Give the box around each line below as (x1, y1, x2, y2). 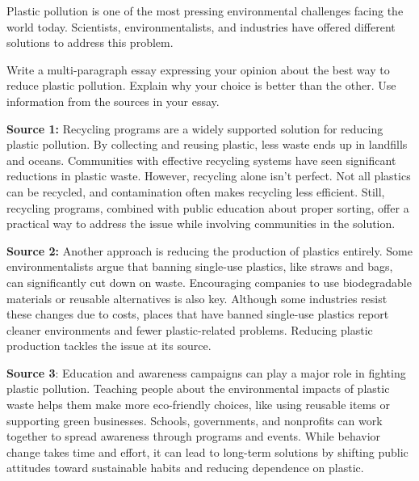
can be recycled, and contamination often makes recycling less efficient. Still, (6, 183, 385, 200)
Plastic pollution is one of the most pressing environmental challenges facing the (6, 2, 404, 19)
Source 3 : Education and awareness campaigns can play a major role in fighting (6, 364, 406, 381)
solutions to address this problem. (6, 34, 174, 51)
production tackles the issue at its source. (6, 337, 212, 354)
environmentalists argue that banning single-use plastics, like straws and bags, (6, 258, 393, 275)
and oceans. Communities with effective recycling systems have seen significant (6, 151, 396, 168)
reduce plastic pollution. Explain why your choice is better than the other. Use (6, 77, 396, 94)
